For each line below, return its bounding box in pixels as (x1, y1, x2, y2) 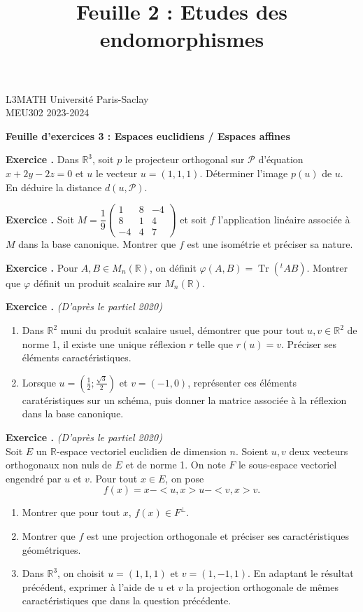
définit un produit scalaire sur (33, 275, 162, 290)
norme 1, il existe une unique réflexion (22, 336, 186, 351)
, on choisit (57, 566, 105, 580)
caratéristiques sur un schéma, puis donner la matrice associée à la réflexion (22, 392, 347, 407)
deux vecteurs (289, 443, 348, 458)
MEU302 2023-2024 (6, 105, 90, 120)
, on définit (149, 260, 197, 274)
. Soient (235, 443, 269, 458)
